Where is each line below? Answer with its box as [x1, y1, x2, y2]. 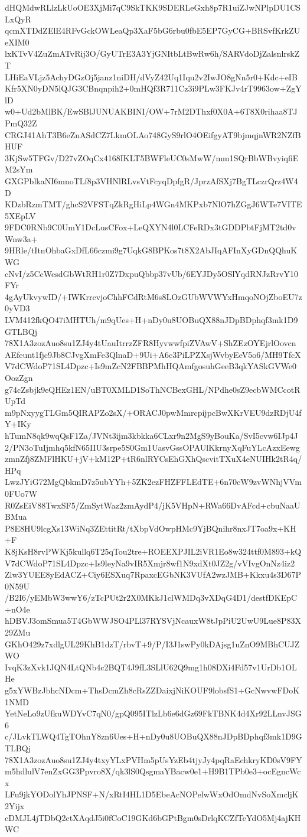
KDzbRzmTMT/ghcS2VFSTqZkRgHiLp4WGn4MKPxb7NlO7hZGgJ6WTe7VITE [5, 198, 302, 210]
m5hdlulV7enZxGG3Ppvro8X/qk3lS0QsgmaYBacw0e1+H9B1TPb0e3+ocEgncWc [5, 765, 301, 777]
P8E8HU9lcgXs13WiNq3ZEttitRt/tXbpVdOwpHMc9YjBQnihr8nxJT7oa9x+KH [5, 522, 296, 534]
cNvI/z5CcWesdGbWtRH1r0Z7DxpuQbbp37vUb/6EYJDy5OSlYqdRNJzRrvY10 [5, 267, 298, 279]
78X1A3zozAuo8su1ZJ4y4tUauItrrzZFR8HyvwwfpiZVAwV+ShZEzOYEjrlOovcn [5, 337, 296, 349]
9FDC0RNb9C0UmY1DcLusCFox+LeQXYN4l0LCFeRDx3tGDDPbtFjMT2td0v [5, 221, 296, 233]
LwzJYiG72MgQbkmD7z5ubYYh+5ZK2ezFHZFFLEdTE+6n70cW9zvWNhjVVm [5, 476, 302, 488]
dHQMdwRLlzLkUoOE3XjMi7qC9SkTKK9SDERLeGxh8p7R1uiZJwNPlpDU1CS [5, 1, 301, 13]
